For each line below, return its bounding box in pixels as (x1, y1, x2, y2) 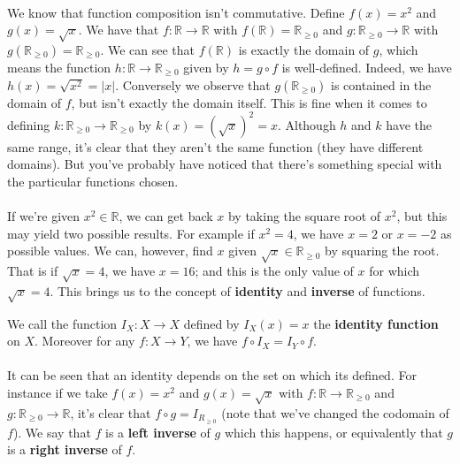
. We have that (78, 20, 159, 39)
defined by (183, 314, 240, 332)
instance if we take (7, 383, 108, 401)
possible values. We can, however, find (7, 241, 213, 260)
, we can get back (119, 207, 213, 225)
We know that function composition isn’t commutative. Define (7, 3, 345, 21)
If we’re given (7, 207, 80, 225)
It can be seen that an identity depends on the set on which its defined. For (7, 366, 417, 384)
